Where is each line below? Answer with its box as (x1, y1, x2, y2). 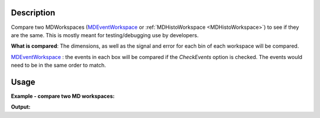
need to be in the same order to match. (11, 62, 106, 69)
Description (11, 8, 56, 18)
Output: (11, 103, 31, 110)
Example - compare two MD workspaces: (11, 92, 115, 100)
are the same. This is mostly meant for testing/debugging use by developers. (11, 31, 199, 38)
